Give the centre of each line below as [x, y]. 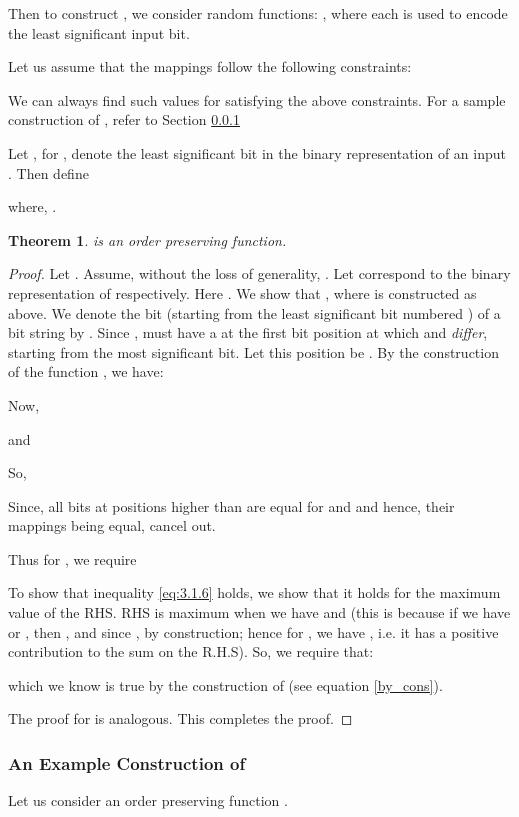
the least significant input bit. [99, 32]
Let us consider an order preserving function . [148, 800]
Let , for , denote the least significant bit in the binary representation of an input [257, 152]
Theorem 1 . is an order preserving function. [147, 239]
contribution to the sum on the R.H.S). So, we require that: [191, 651]
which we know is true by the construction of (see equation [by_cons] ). [225, 684]
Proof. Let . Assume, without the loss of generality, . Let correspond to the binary [259, 273]
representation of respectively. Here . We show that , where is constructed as [242, 292]
